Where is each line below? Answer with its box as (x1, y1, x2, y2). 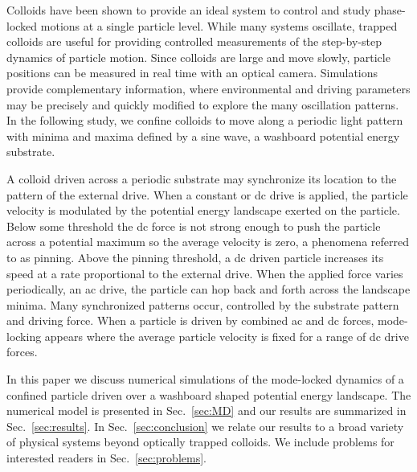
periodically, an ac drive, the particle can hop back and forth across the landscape (6, 281, 411, 298)
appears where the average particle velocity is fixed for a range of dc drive (44, 327, 409, 344)
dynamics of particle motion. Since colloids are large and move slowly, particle (6, 48, 390, 65)
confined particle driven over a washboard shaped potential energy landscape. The (6, 386, 411, 403)
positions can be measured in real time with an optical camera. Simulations (6, 64, 378, 81)
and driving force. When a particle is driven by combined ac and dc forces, (6, 312, 374, 329)
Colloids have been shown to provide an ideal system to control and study (6, 2, 371, 18)
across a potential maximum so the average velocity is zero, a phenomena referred (6, 233, 409, 250)
